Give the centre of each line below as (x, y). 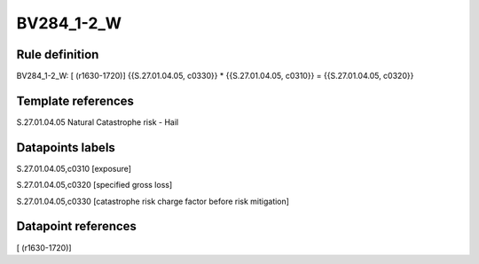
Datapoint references (77, 226)
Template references (75, 101)
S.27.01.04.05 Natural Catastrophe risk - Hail (98, 122)
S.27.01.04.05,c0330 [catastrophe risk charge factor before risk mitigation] (153, 201)
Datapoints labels (66, 148)
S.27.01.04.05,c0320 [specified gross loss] (94, 185)
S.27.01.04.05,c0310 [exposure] (74, 168)
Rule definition (58, 54)
